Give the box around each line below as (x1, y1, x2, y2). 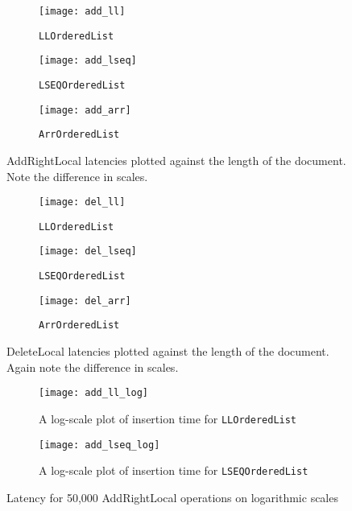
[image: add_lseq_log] (39, 439, 160, 451)
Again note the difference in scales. (6, 358, 179, 375)
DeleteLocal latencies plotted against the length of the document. (6, 343, 329, 360)
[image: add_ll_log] (39, 387, 149, 399)
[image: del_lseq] (39, 245, 137, 258)
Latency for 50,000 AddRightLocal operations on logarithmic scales (6, 488, 338, 505)
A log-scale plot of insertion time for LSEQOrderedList (39, 462, 309, 479)
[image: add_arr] (39, 104, 131, 116)
